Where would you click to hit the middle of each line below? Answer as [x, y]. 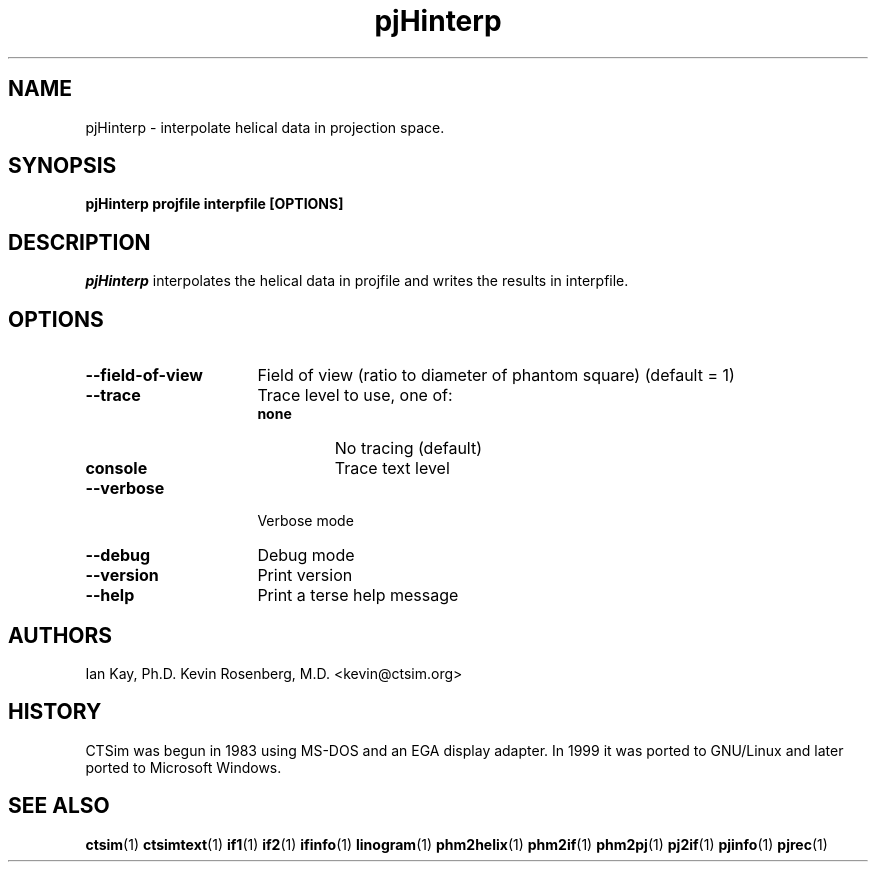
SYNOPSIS [62, 166]
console [116, 468]
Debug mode [306, 555]
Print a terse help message [358, 595]
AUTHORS [60, 635]
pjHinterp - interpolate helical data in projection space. [265, 127]
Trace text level [392, 468]
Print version [305, 575]
